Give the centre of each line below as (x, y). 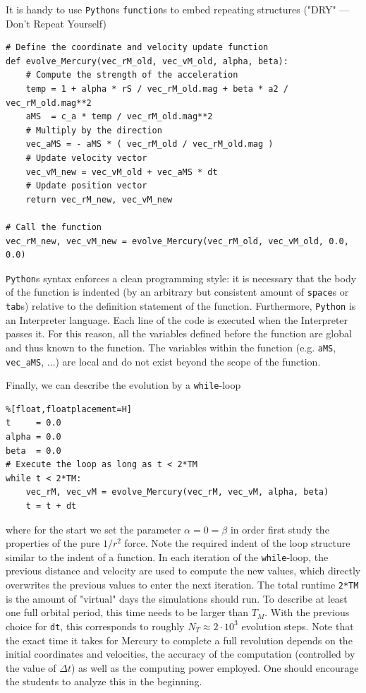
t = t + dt (51, 506)
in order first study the (280, 529)
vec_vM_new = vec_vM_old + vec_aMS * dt (122, 172)
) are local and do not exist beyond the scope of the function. (188, 361)
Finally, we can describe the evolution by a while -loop (123, 385)
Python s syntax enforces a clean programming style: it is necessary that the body (181, 278)
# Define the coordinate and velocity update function (137, 48)
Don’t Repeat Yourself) (56, 23)
